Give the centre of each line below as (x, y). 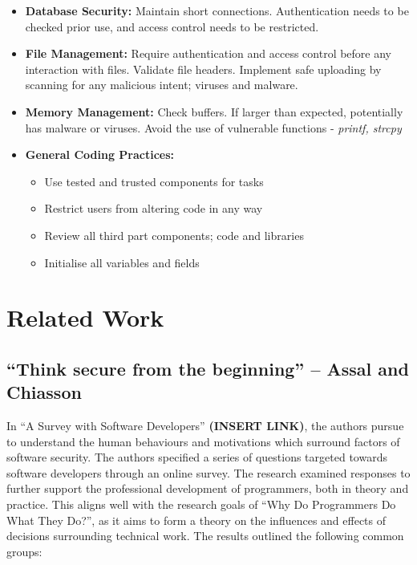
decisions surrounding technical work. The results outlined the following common (205, 536)
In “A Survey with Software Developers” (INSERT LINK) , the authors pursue (205, 426)
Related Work (85, 317)
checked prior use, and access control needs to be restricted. (172, 26)
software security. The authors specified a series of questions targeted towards (197, 457)
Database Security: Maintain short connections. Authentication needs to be (217, 10)
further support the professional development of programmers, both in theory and (208, 488)
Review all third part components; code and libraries (174, 235)
